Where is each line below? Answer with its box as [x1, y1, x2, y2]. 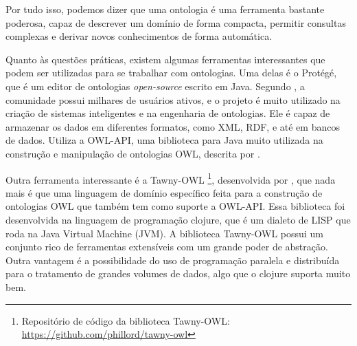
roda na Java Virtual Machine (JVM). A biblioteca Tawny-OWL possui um [5, 226, 323, 240]
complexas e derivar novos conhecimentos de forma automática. [5, 29, 273, 43]
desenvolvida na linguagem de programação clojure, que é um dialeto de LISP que [5, 212, 351, 226]
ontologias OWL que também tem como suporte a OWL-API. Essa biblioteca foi [5, 199, 345, 213]
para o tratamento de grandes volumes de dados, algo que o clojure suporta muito [5, 266, 351, 281]
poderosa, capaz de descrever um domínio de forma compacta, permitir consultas [5, 15, 346, 30]
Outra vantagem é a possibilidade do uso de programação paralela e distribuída [5, 252, 340, 267]
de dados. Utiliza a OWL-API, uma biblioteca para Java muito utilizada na [5, 133, 323, 147]
